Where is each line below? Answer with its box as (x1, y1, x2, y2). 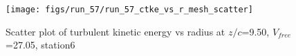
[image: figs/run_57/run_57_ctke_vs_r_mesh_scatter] (6, 5, 253, 14)
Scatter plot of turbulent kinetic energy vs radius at (6, 24, 225, 38)
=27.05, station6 (6, 38, 75, 52)
